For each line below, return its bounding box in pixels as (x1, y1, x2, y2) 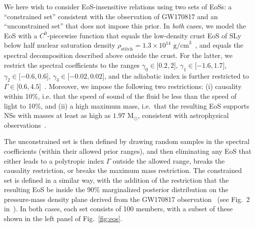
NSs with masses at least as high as (4, 110, 111, 120)
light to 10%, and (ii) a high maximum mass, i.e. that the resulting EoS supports (4, 100, 250, 111)
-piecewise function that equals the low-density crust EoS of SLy (47, 30, 241, 40)
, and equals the (195, 40, 243, 50)
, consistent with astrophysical (138, 110, 229, 120)
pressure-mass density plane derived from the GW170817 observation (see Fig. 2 (4, 194, 250, 204)
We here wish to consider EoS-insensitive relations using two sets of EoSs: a (4, 1, 232, 11)
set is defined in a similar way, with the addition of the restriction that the (4, 174, 229, 185)
